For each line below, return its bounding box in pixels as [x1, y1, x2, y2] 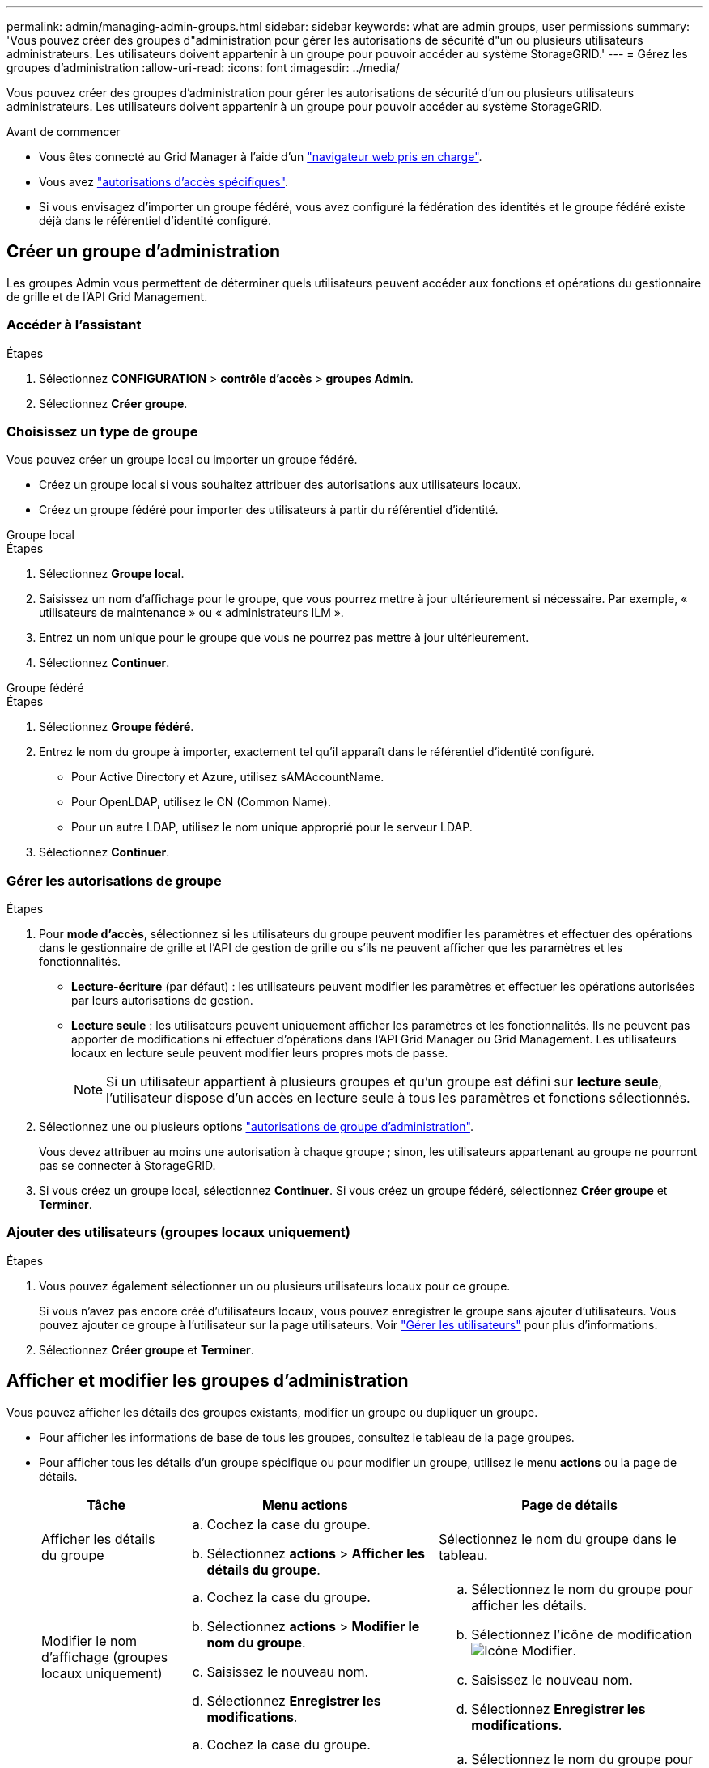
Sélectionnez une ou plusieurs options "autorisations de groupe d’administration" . [39, 1120, 473, 1134]
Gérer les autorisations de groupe [6, 872, 222, 889]
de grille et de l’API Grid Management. [6, 289, 208, 304]
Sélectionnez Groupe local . [39, 567, 185, 581]
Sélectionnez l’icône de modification [471, 1626, 693, 1643]
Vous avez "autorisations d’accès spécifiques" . [39, 175, 289, 189]
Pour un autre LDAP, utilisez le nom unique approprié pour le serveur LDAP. [71, 820, 473, 835]
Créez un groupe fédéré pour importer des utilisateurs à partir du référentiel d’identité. [39, 503, 499, 517]
